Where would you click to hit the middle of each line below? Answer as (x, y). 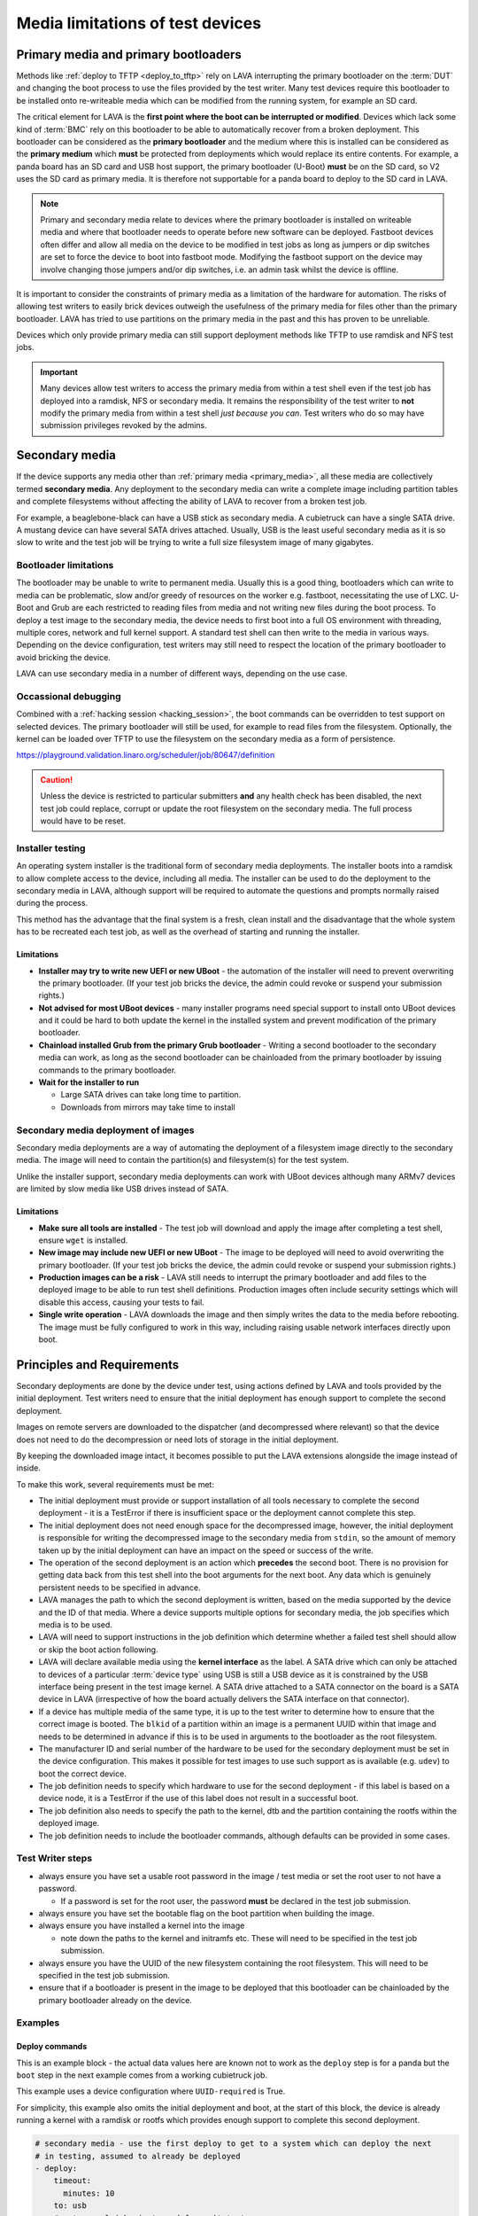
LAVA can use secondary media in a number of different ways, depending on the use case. (182, 674)
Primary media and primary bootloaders (129, 55)
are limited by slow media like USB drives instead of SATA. (123, 1189)
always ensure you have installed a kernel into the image (142, 1926)
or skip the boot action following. (98, 1650)
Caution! (57, 779)
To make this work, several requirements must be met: (115, 1484)
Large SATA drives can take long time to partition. (151, 1095)
